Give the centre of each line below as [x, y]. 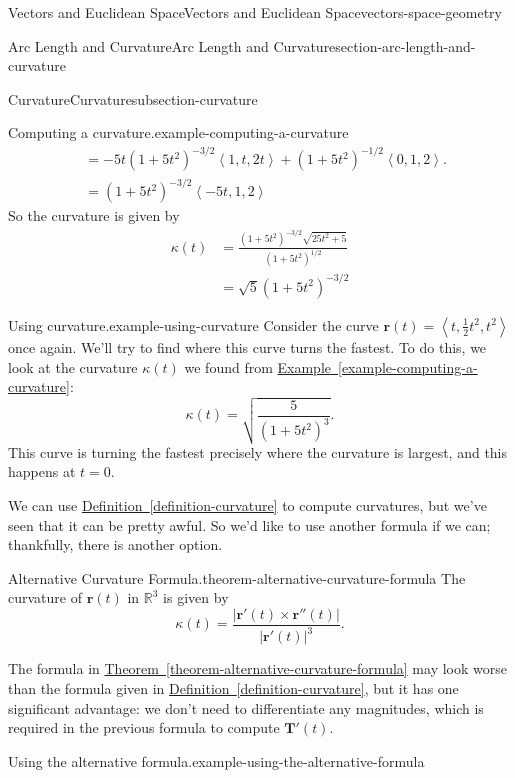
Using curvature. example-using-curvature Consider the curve [193, 324]
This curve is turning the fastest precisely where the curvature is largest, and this [258, 451]
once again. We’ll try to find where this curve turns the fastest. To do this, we [247, 346]
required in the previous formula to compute [144, 727]
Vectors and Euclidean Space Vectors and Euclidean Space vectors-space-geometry [255, 12]
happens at [42, 471]
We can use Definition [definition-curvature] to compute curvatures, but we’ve [247, 504]
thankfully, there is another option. [115, 544]
